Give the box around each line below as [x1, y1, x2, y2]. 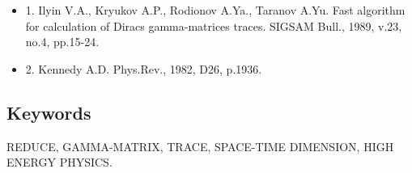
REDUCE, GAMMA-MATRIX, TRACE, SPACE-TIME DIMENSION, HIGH [6, 137, 394, 154]
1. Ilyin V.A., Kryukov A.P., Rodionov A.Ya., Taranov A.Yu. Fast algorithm [25, 2, 406, 18]
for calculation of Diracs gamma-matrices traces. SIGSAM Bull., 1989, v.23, [25, 17, 402, 34]
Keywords [6, 99, 91, 124]
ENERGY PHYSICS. [6, 154, 113, 171]
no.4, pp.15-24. [25, 33, 100, 50]
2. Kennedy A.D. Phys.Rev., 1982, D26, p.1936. [25, 60, 262, 77]
